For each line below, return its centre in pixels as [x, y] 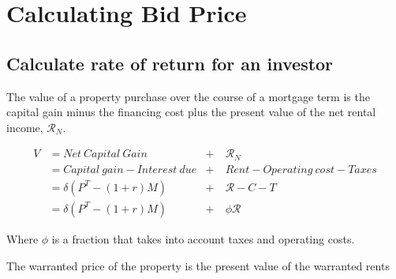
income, [25, 127]
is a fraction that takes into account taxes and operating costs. [203, 238]
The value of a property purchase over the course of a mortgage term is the [188, 96]
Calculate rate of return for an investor [170, 63]
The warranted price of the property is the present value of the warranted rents [198, 265]
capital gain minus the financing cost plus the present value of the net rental [191, 112]
